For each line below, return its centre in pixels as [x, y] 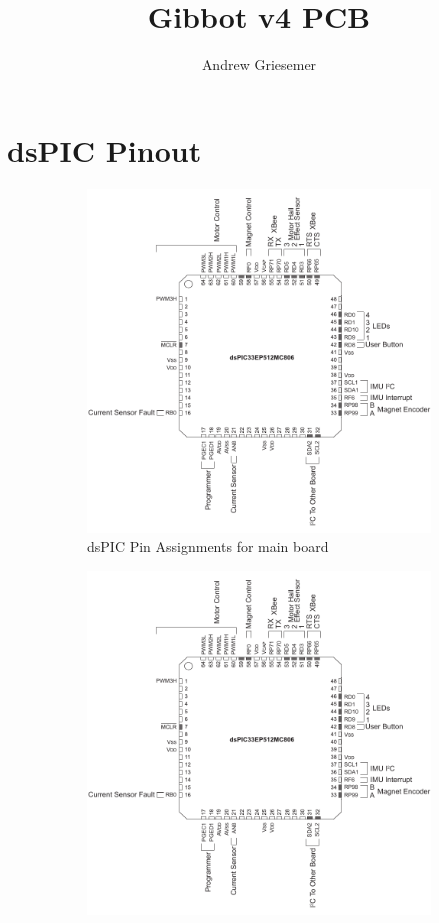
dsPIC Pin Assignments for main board [208, 546]
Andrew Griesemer [259, 64]
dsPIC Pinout [104, 149]
